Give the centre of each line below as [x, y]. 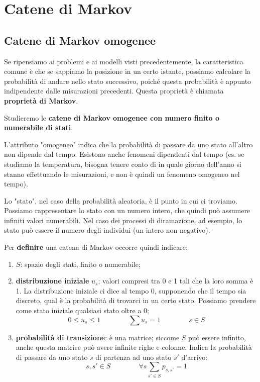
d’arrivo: [194, 357]
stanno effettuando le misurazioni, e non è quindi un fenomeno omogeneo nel [122, 174]
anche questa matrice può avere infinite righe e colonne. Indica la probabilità [134, 347]
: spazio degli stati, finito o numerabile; [80, 264]
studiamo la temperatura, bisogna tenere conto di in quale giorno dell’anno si [123, 164]
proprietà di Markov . [41, 100]
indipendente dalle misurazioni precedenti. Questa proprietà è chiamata [114, 91]
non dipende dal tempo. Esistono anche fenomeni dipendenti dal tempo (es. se [124, 154]
